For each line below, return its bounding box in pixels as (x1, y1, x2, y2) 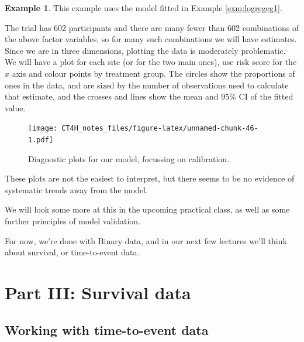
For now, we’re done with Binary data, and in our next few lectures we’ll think (5, 234, 287, 247)
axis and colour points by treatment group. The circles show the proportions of (12, 67, 295, 79)
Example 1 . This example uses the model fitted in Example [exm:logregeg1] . (5, 2, 282, 13)
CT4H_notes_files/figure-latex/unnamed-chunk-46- (61, 124, 258, 133)
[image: (28, 124, 58, 133)
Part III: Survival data (5, 281, 191, 304)
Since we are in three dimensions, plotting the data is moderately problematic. (5, 44, 286, 56)
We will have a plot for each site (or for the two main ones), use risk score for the (5, 56, 297, 68)
